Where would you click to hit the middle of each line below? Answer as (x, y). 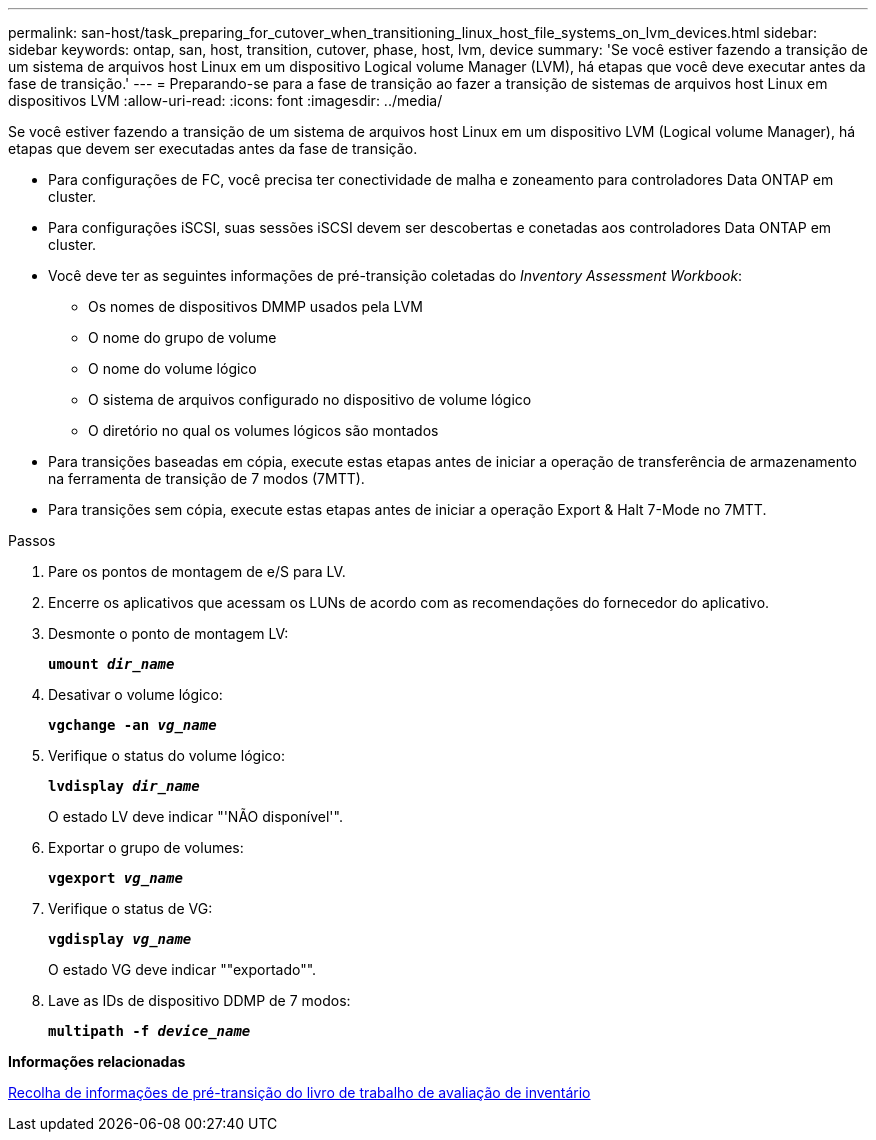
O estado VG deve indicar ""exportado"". (182, 969)
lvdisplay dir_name (124, 786)
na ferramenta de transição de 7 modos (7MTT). (206, 478)
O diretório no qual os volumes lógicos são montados (263, 430)
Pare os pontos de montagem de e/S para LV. (197, 571)
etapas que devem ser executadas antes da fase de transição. (213, 148)
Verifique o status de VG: (130, 908)
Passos (32, 540)
